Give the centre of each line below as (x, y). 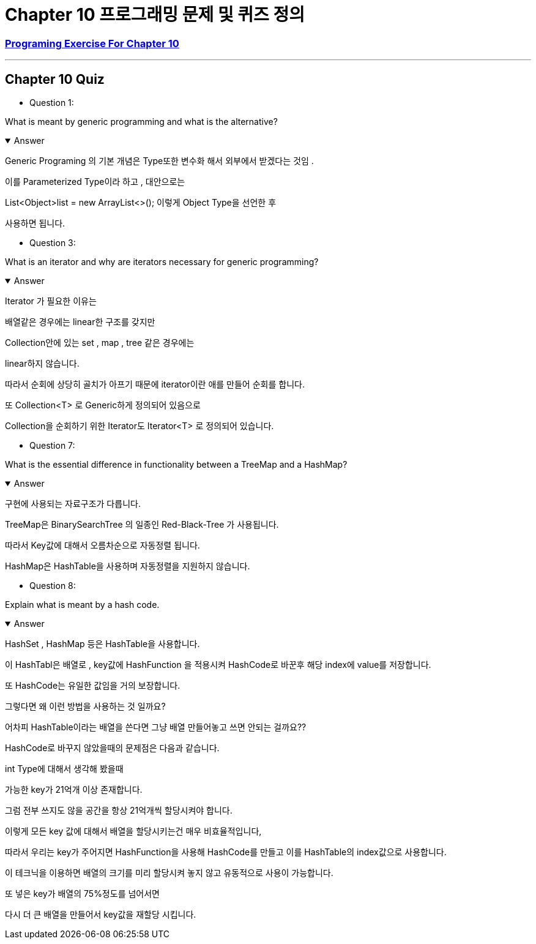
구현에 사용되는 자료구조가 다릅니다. (73, 503)
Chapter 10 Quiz (55, 79)
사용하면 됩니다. (35, 223)
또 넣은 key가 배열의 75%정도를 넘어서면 (82, 893)
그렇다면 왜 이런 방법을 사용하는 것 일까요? (85, 706)
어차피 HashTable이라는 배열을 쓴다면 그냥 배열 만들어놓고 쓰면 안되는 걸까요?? (156, 727)
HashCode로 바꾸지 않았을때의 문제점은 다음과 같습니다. (112, 747)
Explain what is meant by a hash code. (82, 604)
